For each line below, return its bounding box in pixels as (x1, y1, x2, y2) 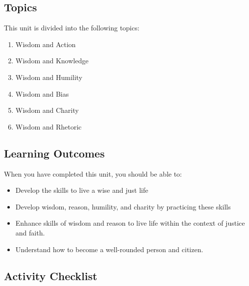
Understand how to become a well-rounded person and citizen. (15, 244, 203, 254)
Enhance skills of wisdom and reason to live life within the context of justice (15, 218, 245, 228)
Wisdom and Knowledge (15, 55, 89, 66)
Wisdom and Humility (15, 72, 83, 82)
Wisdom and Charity (15, 105, 79, 115)
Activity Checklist (4, 268, 98, 283)
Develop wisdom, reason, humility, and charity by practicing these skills (15, 201, 231, 211)
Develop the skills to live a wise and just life (15, 185, 149, 195)
